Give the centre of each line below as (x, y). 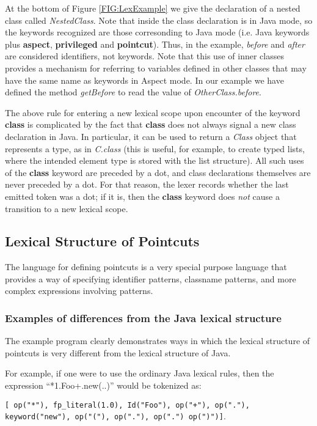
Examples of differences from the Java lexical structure (143, 318)
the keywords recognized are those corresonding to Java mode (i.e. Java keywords (157, 32)
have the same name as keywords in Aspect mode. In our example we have (144, 80)
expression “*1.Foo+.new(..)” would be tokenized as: (103, 385)
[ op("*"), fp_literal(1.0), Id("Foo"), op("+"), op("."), (127, 405)
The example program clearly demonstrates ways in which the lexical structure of (158, 341)
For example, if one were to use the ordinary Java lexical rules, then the (140, 373)
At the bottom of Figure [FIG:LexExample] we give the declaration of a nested (153, 8)
